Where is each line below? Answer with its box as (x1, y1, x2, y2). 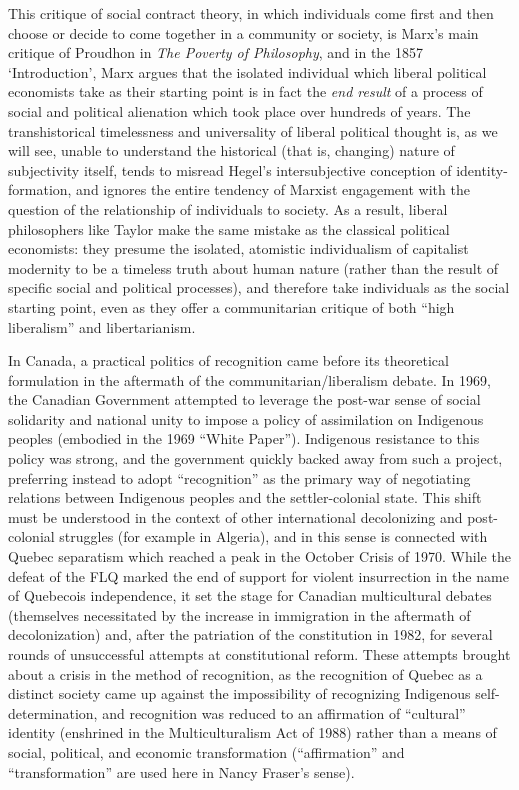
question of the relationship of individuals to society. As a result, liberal (8, 198, 448, 219)
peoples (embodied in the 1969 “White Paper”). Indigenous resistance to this (8, 428, 480, 449)
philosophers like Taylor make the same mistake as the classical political (8, 218, 450, 239)
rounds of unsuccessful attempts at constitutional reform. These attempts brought (8, 644, 511, 664)
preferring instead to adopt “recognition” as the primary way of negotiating (8, 467, 471, 488)
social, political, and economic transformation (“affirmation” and (8, 741, 405, 762)
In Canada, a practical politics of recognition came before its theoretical (8, 350, 449, 371)
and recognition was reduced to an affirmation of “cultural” (102, 702, 466, 723)
